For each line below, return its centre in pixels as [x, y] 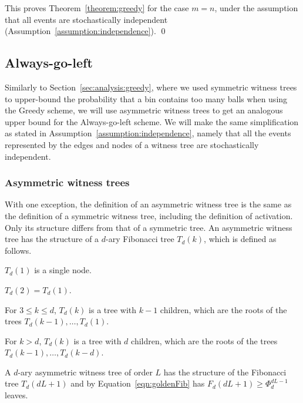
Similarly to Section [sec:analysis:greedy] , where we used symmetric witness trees [151, 87]
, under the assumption [256, 8]
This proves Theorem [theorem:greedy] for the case [97, 8]
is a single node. [63, 270]
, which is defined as [240, 239]
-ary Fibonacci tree [140, 239]
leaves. [16, 395]
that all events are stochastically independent [86, 19]
